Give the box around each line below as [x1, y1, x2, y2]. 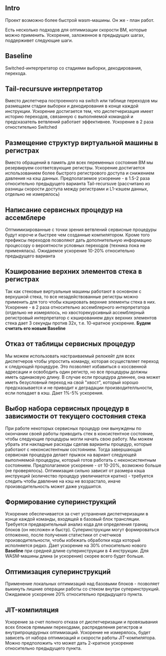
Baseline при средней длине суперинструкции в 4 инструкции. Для [5, 548, 149, 554]
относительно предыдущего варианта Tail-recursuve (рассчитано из [5, 181, 150, 187]
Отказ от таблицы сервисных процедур [5, 340, 135, 348]
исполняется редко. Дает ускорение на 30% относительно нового [5, 543, 147, 549]
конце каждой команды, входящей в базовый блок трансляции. [5, 516, 140, 522]
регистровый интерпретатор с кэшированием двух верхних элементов [5, 315, 157, 321]
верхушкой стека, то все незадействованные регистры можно [5, 293, 139, 300]
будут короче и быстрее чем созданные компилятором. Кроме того [5, 232, 150, 238]
